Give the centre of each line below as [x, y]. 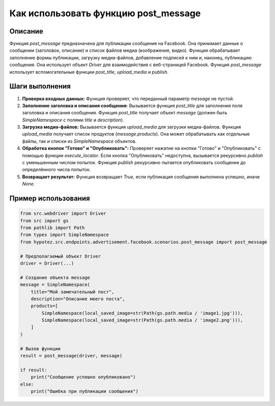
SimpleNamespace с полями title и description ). [73, 120]
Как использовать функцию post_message [105, 13]
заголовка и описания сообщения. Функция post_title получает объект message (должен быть [125, 113]
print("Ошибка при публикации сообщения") [85, 391]
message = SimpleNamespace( [55, 285]
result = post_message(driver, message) [71, 356]
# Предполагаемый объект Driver [61, 256]
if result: [34, 370]
